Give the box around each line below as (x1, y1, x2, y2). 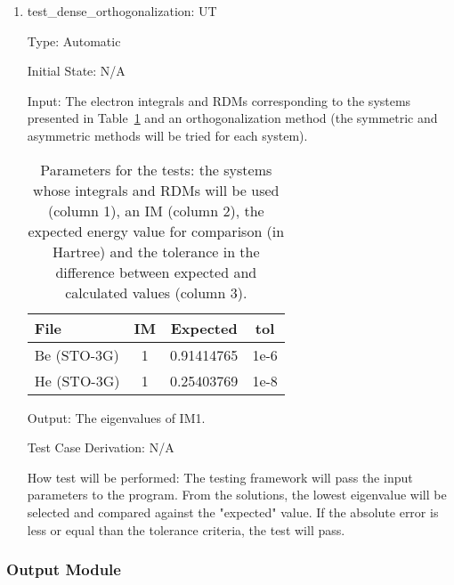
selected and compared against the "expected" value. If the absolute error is (27, 502, 439, 521)
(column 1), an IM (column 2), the (47, 199, 264, 221)
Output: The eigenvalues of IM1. (27, 408, 206, 427)
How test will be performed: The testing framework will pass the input (27, 467, 413, 486)
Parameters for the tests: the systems (40, 158, 272, 180)
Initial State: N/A (27, 61, 126, 80)
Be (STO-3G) (34, 344, 119, 365)
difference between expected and (55, 261, 257, 282)
